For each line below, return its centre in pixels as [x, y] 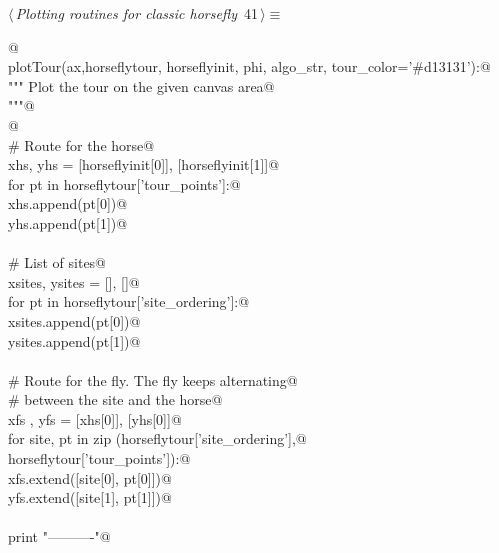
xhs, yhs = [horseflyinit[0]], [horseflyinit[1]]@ [144, 164]
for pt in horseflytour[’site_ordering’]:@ [129, 301]
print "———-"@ [59, 536]
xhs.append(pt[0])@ [68, 203]
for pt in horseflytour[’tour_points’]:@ [124, 183]
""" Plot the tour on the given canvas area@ [141, 85]
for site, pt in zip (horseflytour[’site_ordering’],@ [157, 438]
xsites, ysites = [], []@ [74, 281]
